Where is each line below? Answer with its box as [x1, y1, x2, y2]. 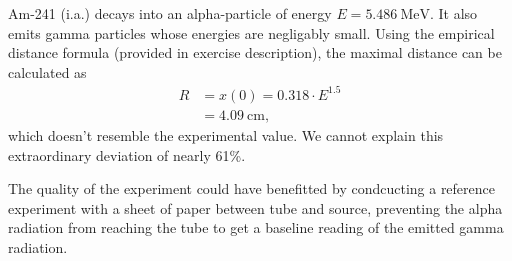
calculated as [8, 61, 87, 82]
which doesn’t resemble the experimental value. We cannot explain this [8, 124, 444, 145]
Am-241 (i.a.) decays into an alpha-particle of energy [8, 3, 332, 23]
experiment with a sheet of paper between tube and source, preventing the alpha [8, 197, 503, 218]
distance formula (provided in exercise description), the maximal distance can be [8, 42, 502, 63]
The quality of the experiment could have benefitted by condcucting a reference [8, 178, 496, 199]
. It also [429, 3, 478, 23]
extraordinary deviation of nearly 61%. [8, 144, 246, 165]
